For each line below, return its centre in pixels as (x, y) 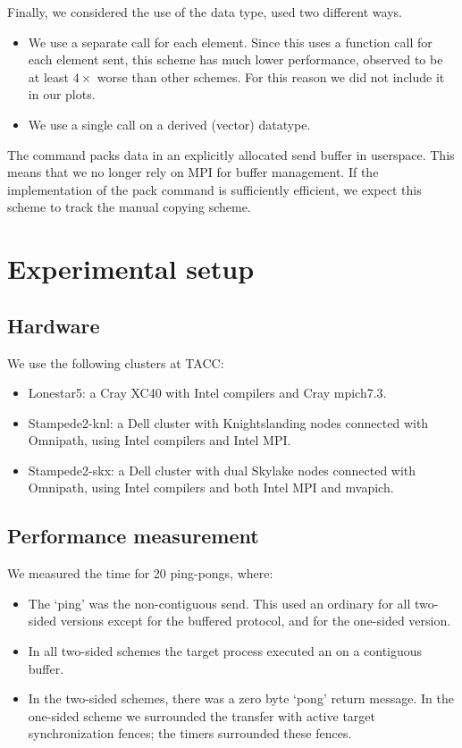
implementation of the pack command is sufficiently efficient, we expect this (214, 189)
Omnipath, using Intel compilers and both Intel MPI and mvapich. (211, 487)
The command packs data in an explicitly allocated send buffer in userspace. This (231, 154)
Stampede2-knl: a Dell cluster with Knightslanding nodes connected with (228, 422)
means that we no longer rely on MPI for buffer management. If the (193, 172)
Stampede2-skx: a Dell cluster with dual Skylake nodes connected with (222, 470)
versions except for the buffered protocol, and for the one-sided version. (256, 621)
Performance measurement (133, 536)
